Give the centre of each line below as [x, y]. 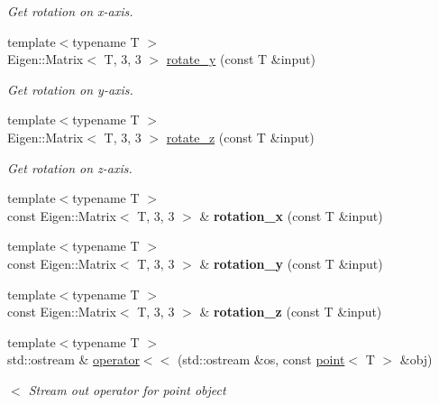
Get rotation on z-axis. [70, 167]
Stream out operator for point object [127, 389]
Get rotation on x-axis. [70, 11]
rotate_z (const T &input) [240, 137]
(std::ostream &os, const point [261, 359]
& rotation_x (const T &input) [291, 215]
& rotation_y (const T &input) [291, 263]
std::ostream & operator [73, 359]
